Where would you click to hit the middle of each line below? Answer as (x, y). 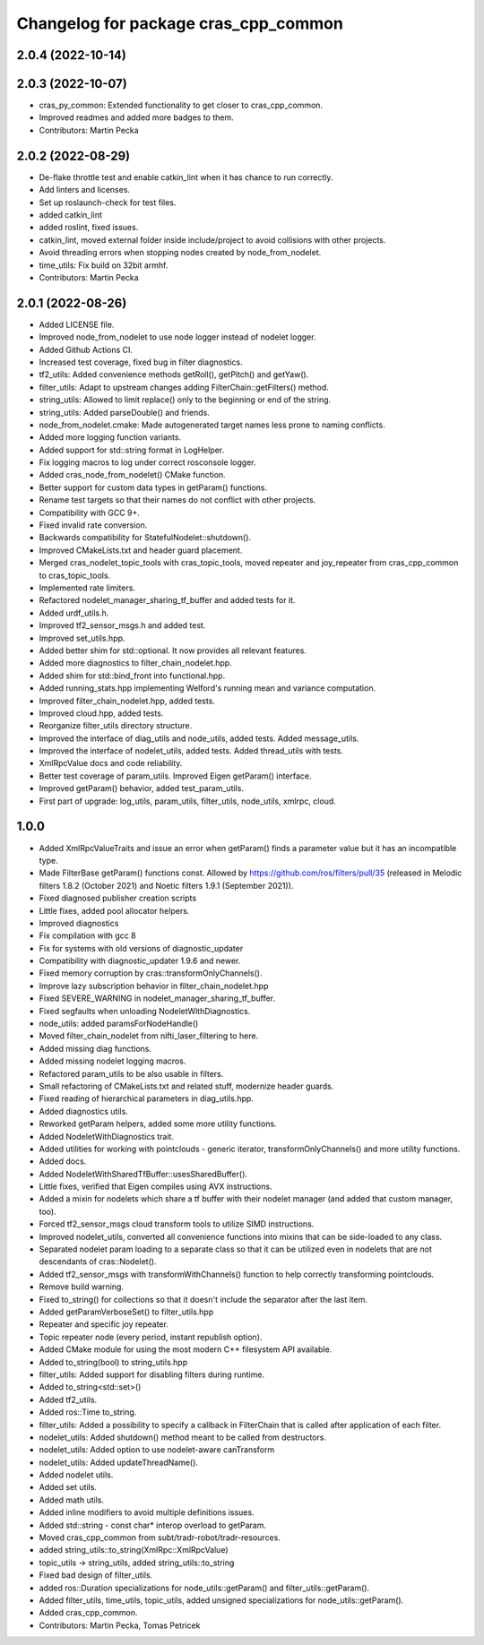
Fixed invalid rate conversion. (93, 525)
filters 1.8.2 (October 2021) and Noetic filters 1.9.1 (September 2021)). (166, 885)
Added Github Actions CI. (86, 349)
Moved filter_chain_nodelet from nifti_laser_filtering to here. (149, 1036)
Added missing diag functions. (95, 1048)
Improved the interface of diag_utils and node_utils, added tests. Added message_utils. (199, 738)
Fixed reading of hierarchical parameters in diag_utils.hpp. (147, 1098)
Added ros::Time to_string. (88, 1412)
